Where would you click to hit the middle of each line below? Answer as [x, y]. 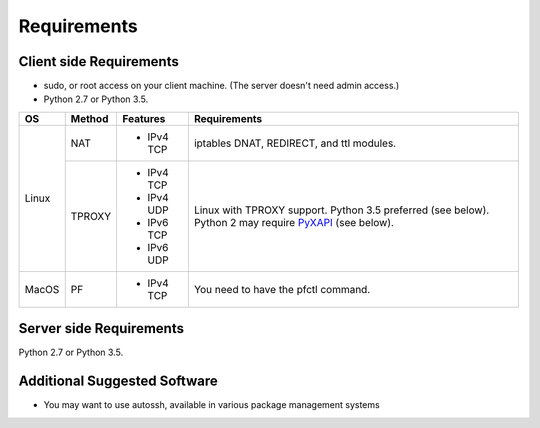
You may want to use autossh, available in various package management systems [211, 405]
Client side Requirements [98, 61]
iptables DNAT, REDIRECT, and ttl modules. [295, 143]
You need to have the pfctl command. [282, 289]
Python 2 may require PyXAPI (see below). [294, 222]
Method [89, 118]
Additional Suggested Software [118, 381]
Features [144, 118]
